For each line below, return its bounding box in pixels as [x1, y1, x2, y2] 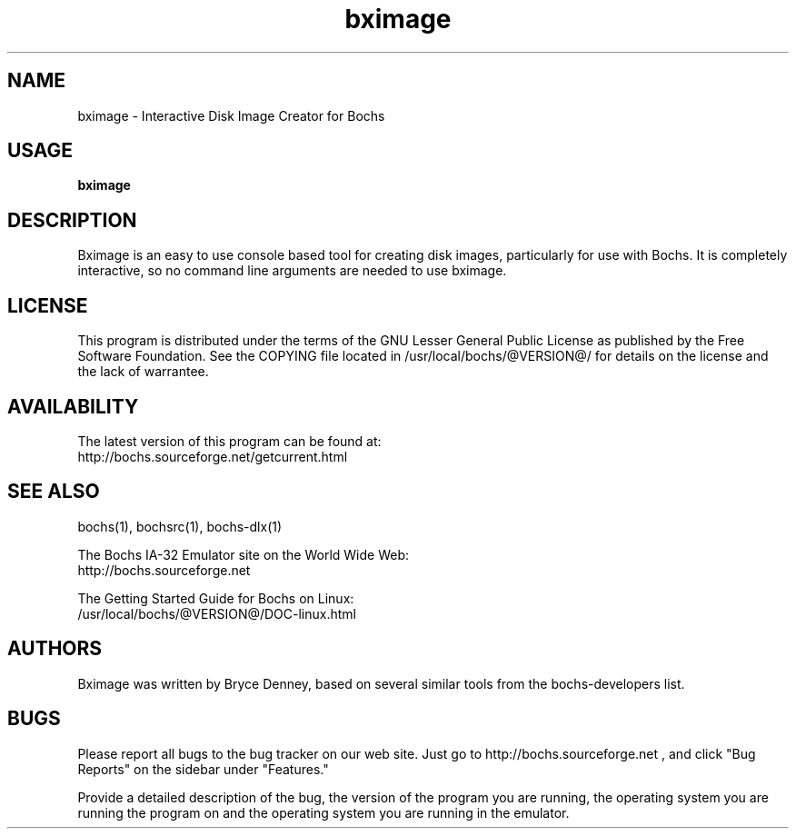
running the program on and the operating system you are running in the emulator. [77, 804, 570, 821]
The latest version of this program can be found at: [77, 433, 382, 449]
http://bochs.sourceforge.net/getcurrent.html [77, 448, 348, 464]
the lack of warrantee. [77, 363, 209, 380]
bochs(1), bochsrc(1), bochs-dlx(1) [77, 518, 283, 534]
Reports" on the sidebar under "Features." [77, 761, 329, 777]
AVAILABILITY [7, 394, 139, 418]
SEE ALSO [7, 480, 100, 503]
